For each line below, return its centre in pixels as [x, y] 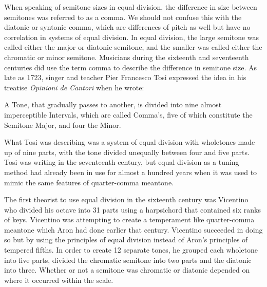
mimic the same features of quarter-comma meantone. [89, 182]
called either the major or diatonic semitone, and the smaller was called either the [133, 47]
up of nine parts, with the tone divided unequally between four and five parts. [127, 152]
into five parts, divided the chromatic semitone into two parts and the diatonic [128, 260]
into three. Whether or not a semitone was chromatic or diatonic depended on [127, 270]
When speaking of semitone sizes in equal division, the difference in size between [131, 7]
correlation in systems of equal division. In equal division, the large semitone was [132, 37]
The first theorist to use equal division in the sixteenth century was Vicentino [126, 199]
